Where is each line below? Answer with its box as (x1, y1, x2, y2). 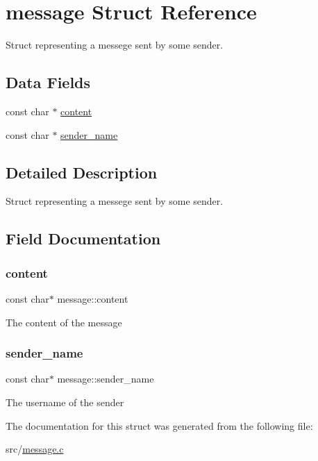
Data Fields (6, 72, 91, 93)
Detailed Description (6, 161, 158, 183)
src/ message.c (6, 442, 64, 456)
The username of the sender (6, 394, 124, 409)
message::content (57, 291, 128, 305)
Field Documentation (6, 228, 161, 249)
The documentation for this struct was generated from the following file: (6, 418, 313, 433)
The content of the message (6, 315, 122, 329)
